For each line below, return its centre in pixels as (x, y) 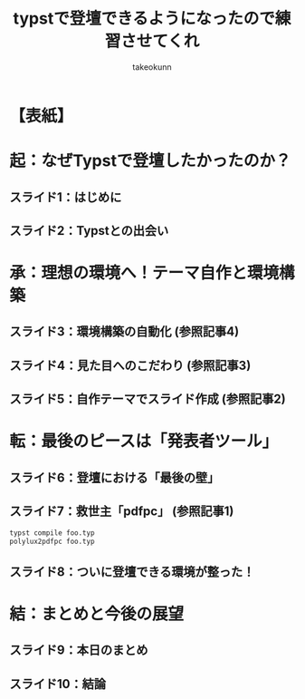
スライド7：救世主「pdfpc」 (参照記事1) (122, 512)
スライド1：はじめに (66, 197)
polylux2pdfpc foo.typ (52, 541)
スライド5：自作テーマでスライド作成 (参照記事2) (148, 399)
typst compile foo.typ (52, 533)
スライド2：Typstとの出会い (89, 231)
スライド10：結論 (58, 684)
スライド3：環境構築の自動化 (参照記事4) (124, 332)
